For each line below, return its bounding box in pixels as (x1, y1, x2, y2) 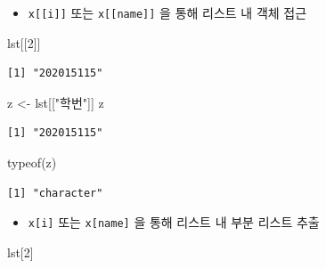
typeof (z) (7, 153, 57, 172)
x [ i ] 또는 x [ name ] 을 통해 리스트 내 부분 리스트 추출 (28, 213, 320, 231)
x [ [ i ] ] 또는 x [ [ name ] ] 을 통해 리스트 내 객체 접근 (28, 4, 307, 21)
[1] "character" (7, 186, 103, 199)
